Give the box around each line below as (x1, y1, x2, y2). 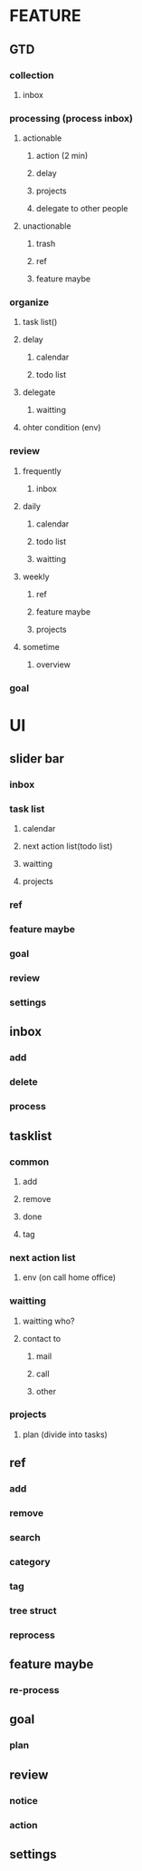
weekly (22, 571, 50, 582)
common (9, 1155, 50, 1167)
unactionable (22, 221, 71, 231)
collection (9, 69, 54, 82)
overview (35, 659, 71, 670)
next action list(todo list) (22, 841, 113, 852)
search (9, 1531, 41, 1543)
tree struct (9, 1604, 57, 1617)
